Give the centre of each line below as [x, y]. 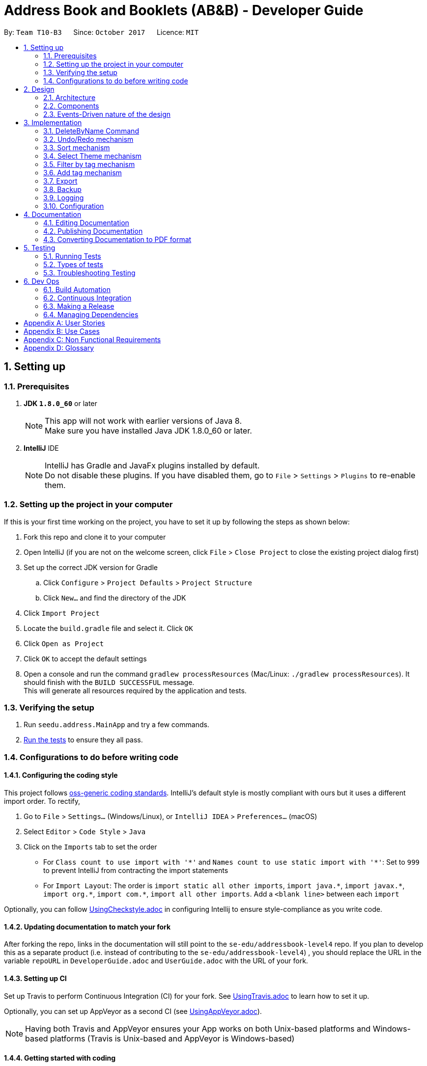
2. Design [39, 89]
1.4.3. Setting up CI [35, 978]
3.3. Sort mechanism [77, 147]
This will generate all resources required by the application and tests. [135, 690]
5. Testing [40, 247]
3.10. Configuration [74, 206]
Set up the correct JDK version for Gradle [91, 567]
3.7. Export [60, 181]
